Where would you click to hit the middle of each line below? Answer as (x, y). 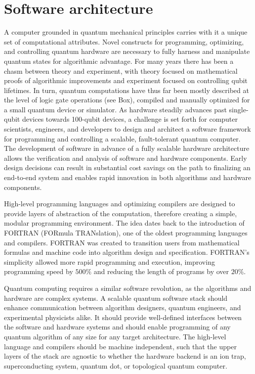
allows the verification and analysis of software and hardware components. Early (126, 158)
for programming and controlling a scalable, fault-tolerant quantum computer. (122, 138)
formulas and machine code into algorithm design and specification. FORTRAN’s (127, 252)
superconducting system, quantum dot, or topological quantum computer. (116, 365)
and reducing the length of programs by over (161, 271)
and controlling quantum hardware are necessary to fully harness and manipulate (127, 51)
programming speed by (39, 271)
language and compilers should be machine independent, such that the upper (120, 346)
